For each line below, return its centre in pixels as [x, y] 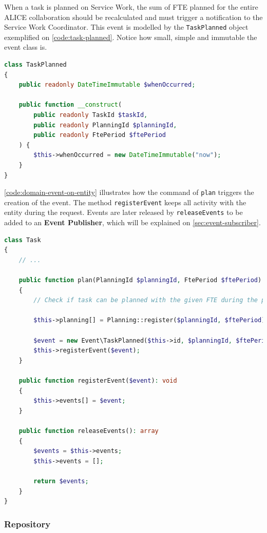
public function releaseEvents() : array [89, 431]
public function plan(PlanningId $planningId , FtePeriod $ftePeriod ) [140, 280]
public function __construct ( [70, 105]
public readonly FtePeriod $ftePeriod [100, 135]
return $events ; [61, 481]
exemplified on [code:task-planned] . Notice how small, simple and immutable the [131, 37]
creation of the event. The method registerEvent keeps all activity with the [125, 202]
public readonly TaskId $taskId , [91, 115]
